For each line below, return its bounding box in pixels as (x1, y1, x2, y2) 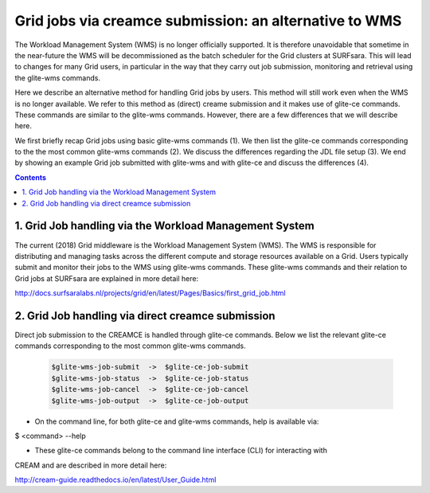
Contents (14, 172, 47, 182)
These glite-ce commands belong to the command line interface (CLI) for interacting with (34, 446, 328, 456)
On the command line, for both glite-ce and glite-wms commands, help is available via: (34, 417, 319, 426)
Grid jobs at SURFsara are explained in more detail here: (14, 273, 199, 283)
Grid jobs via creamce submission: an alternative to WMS (14, 12, 402, 29)
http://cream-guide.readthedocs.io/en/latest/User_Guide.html (14, 475, 217, 485)
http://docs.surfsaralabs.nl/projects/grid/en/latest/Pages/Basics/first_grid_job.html (14, 288, 286, 298)
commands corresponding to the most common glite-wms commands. (14, 341, 246, 350)
